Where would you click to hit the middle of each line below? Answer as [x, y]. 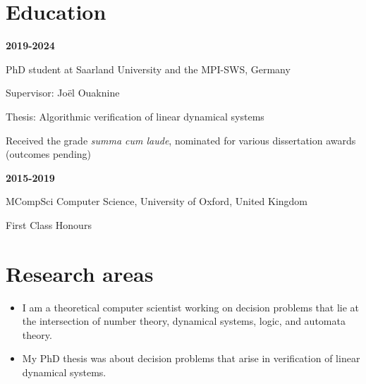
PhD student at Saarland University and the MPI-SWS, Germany [148, 69]
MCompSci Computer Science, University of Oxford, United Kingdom [157, 201]
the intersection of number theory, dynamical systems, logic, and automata [184, 321]
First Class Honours [49, 224]
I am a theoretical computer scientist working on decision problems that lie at [190, 307]
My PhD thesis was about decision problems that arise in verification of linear [191, 358]
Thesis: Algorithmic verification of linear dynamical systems [135, 116]
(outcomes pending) [49, 154]
